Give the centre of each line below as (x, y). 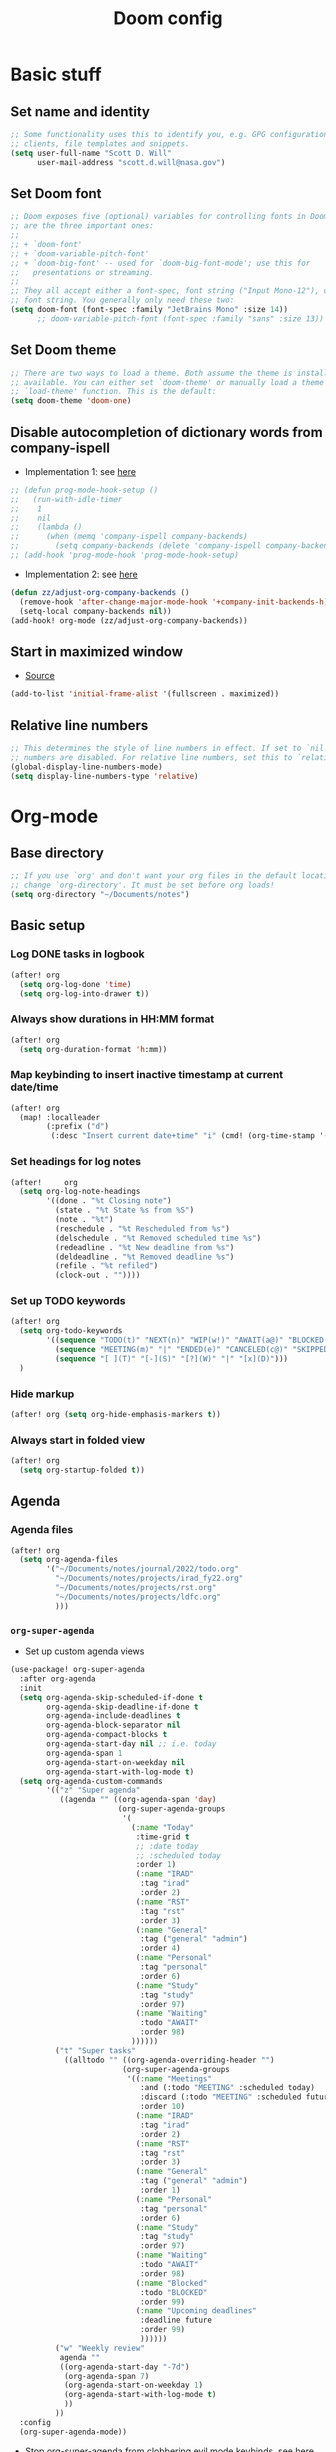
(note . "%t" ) (84, 1220)
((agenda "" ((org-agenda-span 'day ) (138, 1800)
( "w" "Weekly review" (99, 2348)
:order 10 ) (162, 2107)
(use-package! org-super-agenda (77, 1670)
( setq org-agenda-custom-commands (91, 1781)
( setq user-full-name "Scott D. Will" (91, 153)
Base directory (57, 853)
